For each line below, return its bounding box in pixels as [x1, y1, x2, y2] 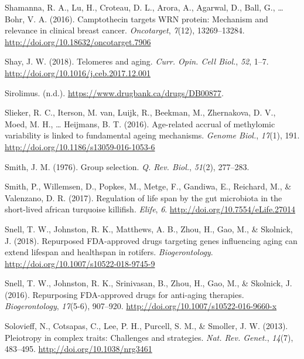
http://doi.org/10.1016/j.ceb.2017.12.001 [5, 66, 151, 79]
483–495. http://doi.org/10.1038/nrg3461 [5, 343, 152, 355]
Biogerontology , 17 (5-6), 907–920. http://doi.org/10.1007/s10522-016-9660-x [5, 300, 277, 312]
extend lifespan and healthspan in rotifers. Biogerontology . [5, 246, 213, 258]
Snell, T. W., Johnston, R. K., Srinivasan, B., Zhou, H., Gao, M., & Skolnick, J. [5, 277, 292, 289]
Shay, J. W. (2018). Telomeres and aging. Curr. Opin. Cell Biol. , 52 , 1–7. [5, 55, 269, 67]
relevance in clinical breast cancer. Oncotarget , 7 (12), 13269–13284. [5, 24, 245, 36]
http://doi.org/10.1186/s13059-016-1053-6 [5, 140, 155, 153]
